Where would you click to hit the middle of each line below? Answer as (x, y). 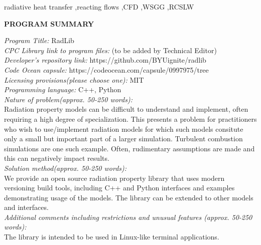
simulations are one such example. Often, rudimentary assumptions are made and (129, 148)
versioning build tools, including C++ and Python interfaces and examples (119, 188)
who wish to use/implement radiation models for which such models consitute (124, 129)
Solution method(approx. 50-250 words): (66, 168)
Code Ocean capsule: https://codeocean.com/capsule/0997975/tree (106, 69)
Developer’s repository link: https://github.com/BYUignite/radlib (105, 60)
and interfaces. (26, 207)
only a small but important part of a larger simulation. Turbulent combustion (123, 139)
